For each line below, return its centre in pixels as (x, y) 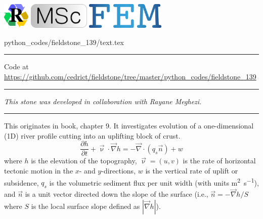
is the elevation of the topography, (84, 161)
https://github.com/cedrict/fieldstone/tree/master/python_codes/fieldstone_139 (130, 77)
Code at (16, 67)
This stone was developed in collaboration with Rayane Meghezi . (103, 101)
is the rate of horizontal (219, 161)
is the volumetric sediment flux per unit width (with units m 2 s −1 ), (154, 182)
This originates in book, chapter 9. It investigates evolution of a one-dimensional (129, 126)
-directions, (119, 171)
